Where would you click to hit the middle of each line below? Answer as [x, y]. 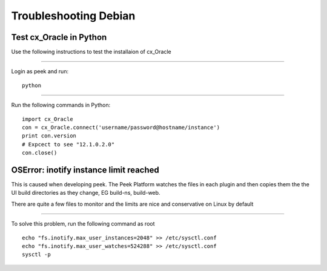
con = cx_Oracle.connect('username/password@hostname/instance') [121, 128]
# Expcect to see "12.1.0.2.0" [68, 144]
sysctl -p [36, 255]
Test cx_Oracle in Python [59, 37]
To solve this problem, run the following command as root [83, 224]
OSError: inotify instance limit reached [85, 170]
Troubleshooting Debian [73, 16]
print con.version [49, 136]
